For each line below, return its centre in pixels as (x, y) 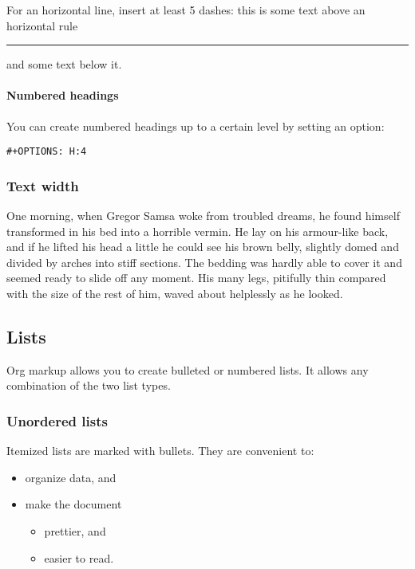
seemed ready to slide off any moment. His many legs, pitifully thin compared (196, 278)
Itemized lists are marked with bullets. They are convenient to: (160, 451)
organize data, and (71, 477)
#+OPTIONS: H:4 (47, 152)
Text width (43, 185)
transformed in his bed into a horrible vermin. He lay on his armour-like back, (198, 231)
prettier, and (75, 531)
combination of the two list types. (89, 385)
